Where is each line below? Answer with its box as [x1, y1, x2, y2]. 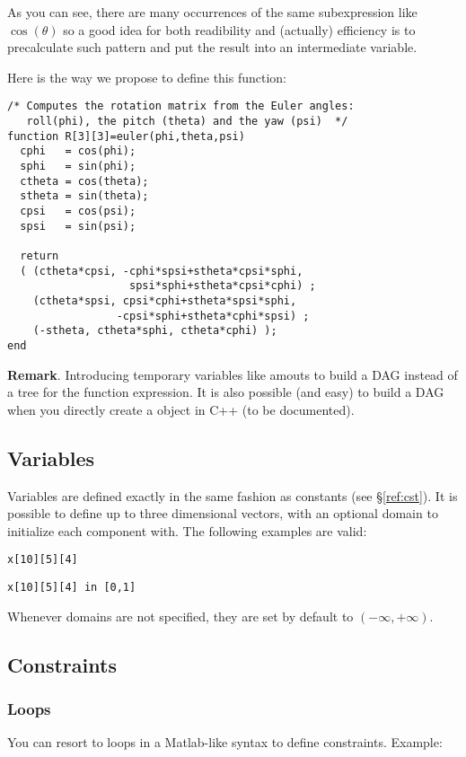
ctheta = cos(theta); [20, 174, 149, 188]
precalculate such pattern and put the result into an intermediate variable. [7, 38, 418, 57]
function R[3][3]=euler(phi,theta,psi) [7, 129, 245, 143]
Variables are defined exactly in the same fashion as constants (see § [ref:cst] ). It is [7, 486, 458, 505]
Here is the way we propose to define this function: [7, 67, 287, 86]
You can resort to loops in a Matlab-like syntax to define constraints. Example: [7, 733, 443, 752]
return [20, 249, 59, 262]
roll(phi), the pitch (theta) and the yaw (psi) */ [26, 115, 348, 128]
